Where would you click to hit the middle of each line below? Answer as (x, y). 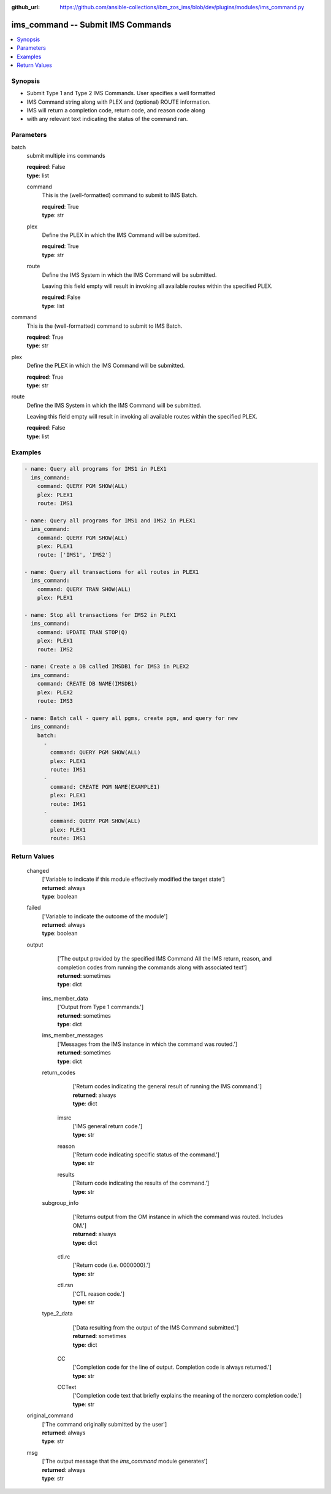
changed (38, 870)
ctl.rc (64, 1256)
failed (34, 908)
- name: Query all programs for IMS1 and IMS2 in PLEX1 (110, 521)
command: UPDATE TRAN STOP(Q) (82, 632)
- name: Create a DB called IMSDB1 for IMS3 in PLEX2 (107, 667)
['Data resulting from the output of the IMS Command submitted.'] (156, 1327)
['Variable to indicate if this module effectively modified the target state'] (133, 879)
